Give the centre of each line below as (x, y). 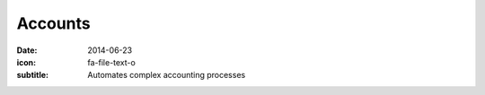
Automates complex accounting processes (167, 75)
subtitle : (33, 75)
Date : (27, 50)
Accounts (53, 23)
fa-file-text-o (112, 62)
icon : (26, 62)
